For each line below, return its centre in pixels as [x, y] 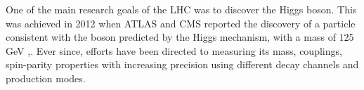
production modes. [46, 78]
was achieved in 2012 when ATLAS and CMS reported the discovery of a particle [181, 23]
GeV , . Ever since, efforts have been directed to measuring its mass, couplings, [174, 50]
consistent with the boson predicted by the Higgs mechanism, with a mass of [171, 37]
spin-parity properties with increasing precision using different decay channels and [182, 64]
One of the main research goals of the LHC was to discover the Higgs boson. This [181, 9]
